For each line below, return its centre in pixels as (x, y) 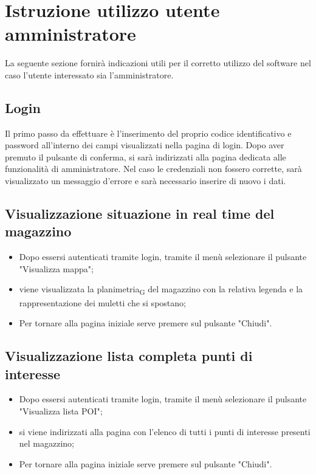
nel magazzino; (47, 443)
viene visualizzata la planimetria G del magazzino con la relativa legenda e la (161, 290)
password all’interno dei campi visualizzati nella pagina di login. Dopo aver (145, 145)
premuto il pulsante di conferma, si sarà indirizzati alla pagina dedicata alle (146, 156)
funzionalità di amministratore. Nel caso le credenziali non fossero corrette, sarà (153, 169)
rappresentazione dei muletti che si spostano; (102, 302)
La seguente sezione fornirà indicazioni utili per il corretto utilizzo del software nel (158, 63)
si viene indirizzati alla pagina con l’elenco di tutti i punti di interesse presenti (165, 431)
